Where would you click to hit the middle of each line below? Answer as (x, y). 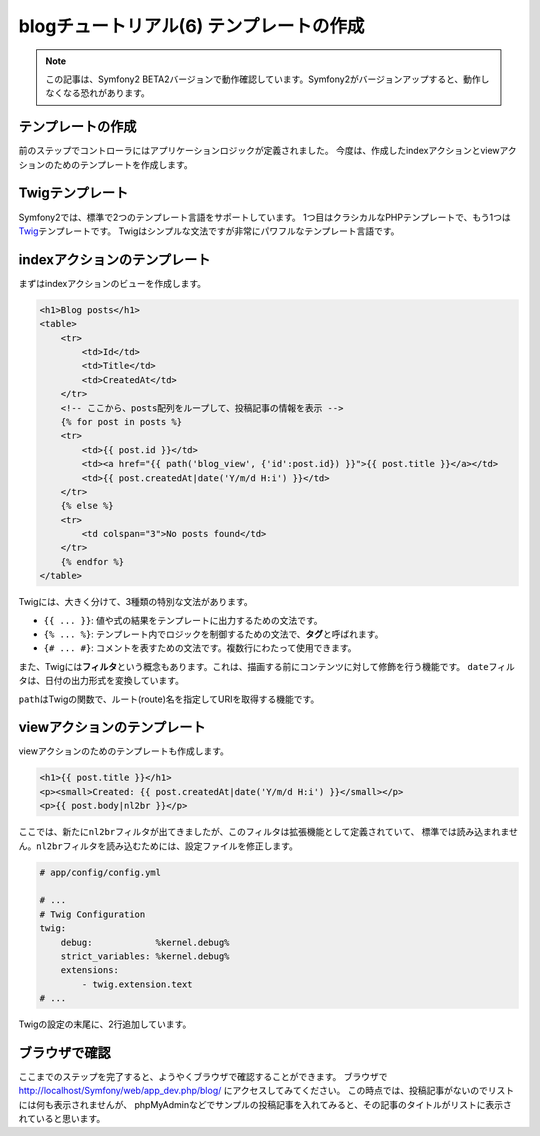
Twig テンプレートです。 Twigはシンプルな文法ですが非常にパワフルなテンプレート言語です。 (209, 231)
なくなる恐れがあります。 (97, 93)
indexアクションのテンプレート (114, 259)
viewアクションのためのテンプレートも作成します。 (124, 751)
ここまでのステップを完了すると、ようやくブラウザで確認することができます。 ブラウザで (203, 1076)
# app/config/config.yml (100, 872)
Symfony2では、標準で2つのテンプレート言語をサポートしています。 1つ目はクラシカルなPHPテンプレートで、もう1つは (264, 217)
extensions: (90, 970)
